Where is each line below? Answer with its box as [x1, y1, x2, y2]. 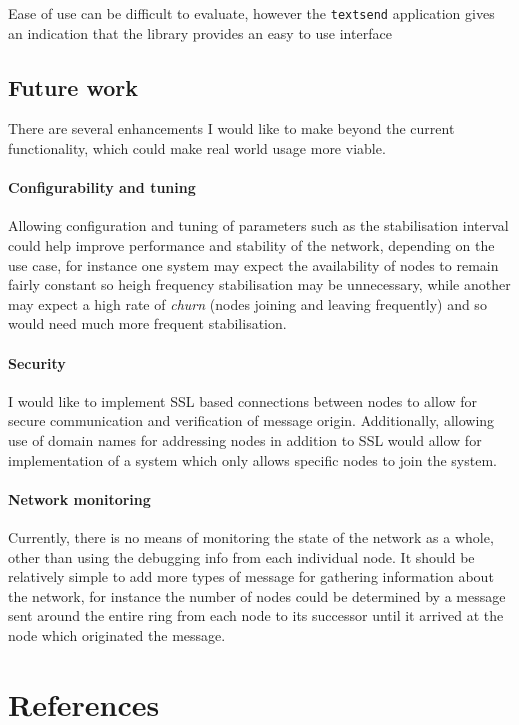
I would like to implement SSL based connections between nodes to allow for [8, 390, 478, 411]
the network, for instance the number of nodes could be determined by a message [8, 585, 506, 606]
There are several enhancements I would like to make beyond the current [8, 118, 455, 139]
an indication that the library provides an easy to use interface [8, 22, 392, 43]
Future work [8, 71, 139, 102]
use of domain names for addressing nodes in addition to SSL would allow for [8, 429, 482, 450]
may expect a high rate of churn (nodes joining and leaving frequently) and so [8, 293, 487, 314]
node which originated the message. [8, 624, 226, 645]
